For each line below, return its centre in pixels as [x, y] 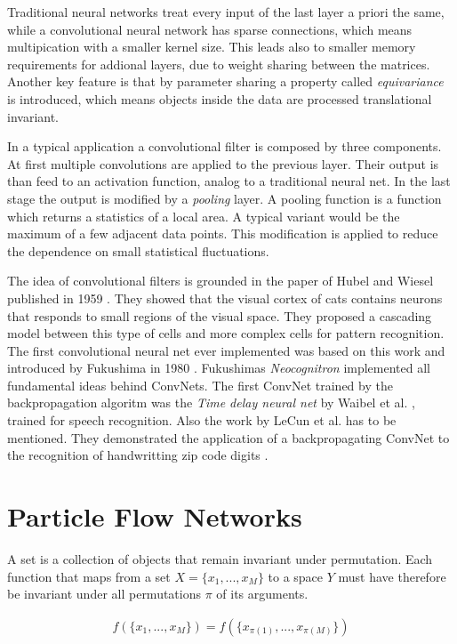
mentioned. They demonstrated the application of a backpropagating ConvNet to [228, 437]
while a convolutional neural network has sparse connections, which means [210, 29]
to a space [296, 576]
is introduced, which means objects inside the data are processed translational [220, 98]
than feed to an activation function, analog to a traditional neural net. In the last [229, 181]
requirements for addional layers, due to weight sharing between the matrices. [219, 64]
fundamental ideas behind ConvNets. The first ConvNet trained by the [200, 385]
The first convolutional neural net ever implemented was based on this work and [226, 350]
